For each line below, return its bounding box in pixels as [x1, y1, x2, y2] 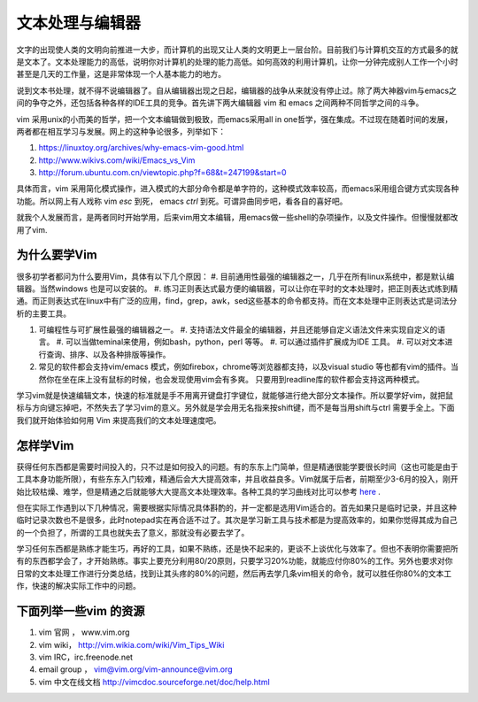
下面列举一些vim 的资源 [16, 604, 145, 619]
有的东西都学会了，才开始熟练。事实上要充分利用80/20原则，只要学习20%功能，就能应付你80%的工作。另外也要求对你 [16, 556, 453, 567]
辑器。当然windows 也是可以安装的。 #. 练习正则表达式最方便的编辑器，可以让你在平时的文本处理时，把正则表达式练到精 [16, 283, 459, 294]
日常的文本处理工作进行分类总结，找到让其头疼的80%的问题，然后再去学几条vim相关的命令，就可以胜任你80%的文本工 [16, 567, 451, 579]
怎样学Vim [16, 438, 74, 453]
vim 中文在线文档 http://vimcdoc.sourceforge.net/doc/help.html [38, 676, 270, 687]
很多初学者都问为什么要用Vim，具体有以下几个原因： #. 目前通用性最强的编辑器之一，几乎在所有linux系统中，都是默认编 [16, 271, 455, 282]
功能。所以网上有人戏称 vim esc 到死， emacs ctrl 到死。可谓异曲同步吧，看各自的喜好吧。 [16, 196, 348, 206]
